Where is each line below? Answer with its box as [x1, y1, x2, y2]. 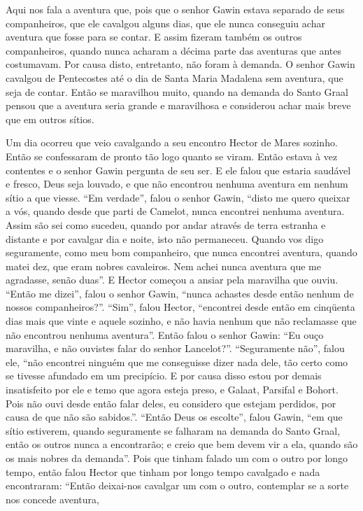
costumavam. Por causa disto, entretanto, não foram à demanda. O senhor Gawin [6, 57, 355, 71]
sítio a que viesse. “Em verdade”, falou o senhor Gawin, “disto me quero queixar [6, 190, 350, 204]
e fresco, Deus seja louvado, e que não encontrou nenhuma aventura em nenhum [6, 176, 348, 191]
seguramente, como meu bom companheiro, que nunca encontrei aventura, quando [6, 245, 357, 260]
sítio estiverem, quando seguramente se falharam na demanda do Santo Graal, [6, 423, 341, 437]
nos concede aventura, [6, 491, 99, 506]
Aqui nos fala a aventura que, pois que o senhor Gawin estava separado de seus [6, 2, 345, 16]
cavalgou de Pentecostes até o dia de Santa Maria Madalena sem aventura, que [6, 70, 343, 85]
